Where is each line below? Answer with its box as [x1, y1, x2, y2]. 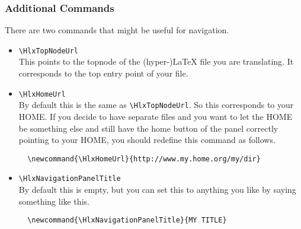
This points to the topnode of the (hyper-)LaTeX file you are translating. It [18, 55, 294, 68]
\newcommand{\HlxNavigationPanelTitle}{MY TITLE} [27, 216, 227, 225]
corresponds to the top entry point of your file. [18, 67, 188, 79]
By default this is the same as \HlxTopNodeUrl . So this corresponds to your [18, 98, 294, 111]
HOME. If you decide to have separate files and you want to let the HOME [18, 110, 293, 122]
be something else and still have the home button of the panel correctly [18, 122, 278, 134]
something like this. [18, 195, 89, 207]
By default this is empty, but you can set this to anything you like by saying [18, 183, 296, 196]
